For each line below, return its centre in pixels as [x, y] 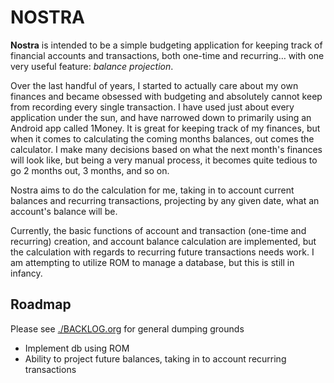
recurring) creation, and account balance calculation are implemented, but [163, 241]
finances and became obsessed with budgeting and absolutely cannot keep [166, 96]
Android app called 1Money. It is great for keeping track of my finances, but [165, 128]
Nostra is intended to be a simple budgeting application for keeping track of [166, 45]
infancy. [26, 273]
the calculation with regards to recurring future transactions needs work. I [162, 252]
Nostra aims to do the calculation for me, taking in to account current [152, 190]
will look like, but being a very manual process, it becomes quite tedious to [164, 160]
